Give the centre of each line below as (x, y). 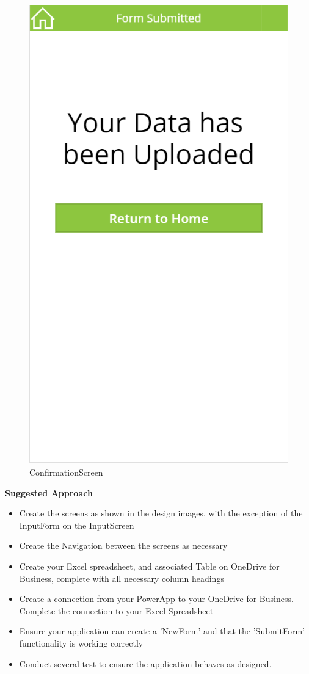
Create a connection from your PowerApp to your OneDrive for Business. (156, 599)
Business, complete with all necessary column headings (122, 578)
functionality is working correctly (81, 643)
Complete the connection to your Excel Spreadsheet (116, 610)
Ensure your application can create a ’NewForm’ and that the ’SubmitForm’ (162, 631)
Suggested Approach (49, 492)
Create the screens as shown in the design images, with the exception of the (161, 513)
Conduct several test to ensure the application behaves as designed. (145, 663)
